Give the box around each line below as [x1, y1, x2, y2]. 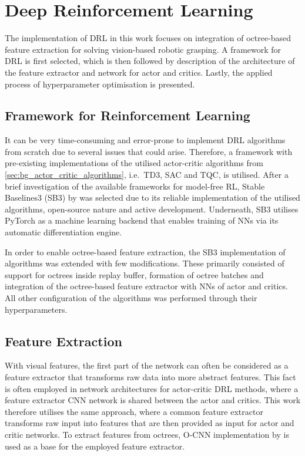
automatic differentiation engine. [5, 226, 122, 238]
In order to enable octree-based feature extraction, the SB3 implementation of [5, 245, 286, 258]
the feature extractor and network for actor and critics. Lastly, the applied [5, 66, 273, 78]
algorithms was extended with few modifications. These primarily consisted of [5, 257, 284, 269]
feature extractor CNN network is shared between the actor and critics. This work [5, 394, 301, 406]
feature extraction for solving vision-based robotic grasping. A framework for [5, 43, 281, 55]
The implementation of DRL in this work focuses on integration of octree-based [5, 32, 291, 44]
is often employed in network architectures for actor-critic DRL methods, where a [5, 382, 299, 394]
